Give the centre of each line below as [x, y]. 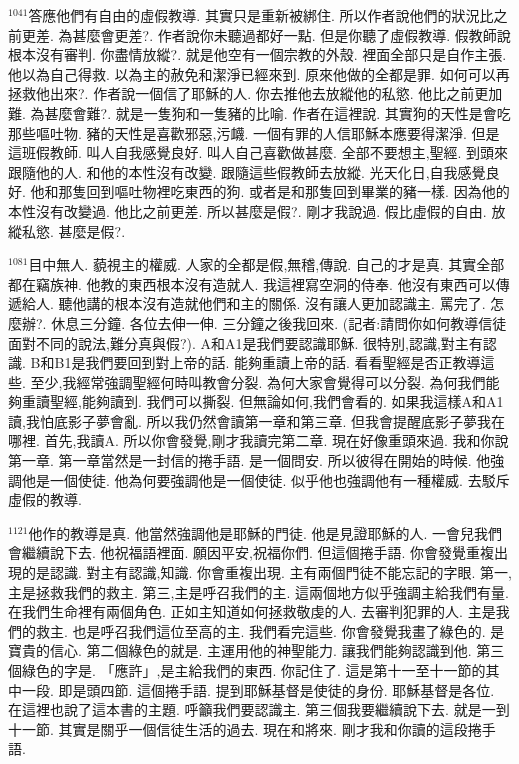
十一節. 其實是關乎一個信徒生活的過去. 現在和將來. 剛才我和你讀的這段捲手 [252, 728]
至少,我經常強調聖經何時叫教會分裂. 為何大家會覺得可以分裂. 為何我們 [258, 381]
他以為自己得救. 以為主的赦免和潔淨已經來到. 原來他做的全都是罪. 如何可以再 [259, 73]
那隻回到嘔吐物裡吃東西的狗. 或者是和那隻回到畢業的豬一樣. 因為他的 [284, 191]
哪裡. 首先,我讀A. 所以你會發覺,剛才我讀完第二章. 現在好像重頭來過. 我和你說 [258, 440]
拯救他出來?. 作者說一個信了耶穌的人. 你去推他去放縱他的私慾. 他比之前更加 [255, 93]
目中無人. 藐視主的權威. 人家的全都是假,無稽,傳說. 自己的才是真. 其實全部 [266, 264]
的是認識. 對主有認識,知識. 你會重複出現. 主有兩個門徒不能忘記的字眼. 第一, [266, 572]
